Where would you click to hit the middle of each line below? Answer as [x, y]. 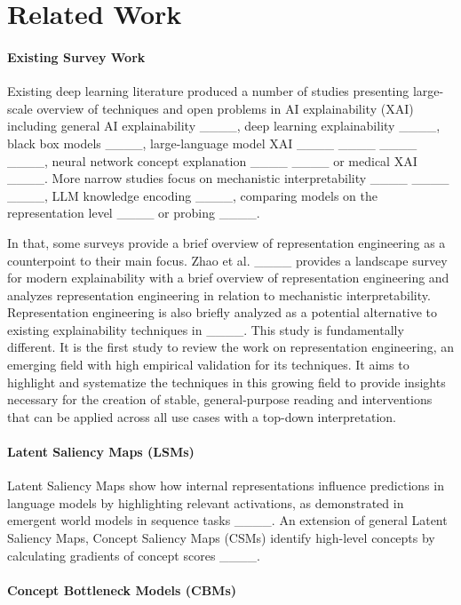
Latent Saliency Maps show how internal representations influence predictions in [226, 486]
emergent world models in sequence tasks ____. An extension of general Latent [227, 520]
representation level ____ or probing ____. [134, 213]
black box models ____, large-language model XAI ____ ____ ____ [212, 143]
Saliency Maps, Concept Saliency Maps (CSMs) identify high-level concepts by [221, 538]
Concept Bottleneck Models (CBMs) [122, 589]
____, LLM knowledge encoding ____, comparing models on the [193, 195]
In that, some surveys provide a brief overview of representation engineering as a [227, 242]
